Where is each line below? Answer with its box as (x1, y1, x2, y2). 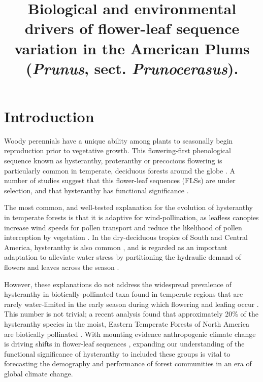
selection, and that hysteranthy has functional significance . (4, 185, 189, 195)
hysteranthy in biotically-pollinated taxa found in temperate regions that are (4, 289, 243, 299)
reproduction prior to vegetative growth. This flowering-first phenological (4, 145, 231, 156)
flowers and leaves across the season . (4, 262, 119, 272)
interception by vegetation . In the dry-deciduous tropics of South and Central (4, 232, 248, 242)
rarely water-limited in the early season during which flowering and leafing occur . (4, 298, 259, 309)
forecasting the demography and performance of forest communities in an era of (4, 358, 252, 369)
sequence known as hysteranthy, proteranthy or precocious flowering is (4, 155, 222, 166)
